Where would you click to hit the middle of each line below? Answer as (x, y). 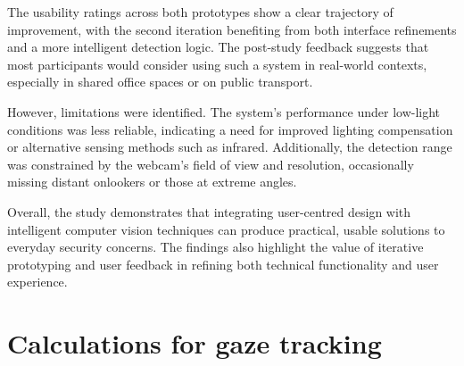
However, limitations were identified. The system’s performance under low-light (224, 111)
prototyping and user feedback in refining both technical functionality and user (223, 264)
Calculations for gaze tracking (195, 343)
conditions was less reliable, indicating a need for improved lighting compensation (230, 129)
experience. (37, 282)
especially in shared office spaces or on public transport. (160, 82)
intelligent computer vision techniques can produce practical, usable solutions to (226, 229)
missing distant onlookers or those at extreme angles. (152, 182)
